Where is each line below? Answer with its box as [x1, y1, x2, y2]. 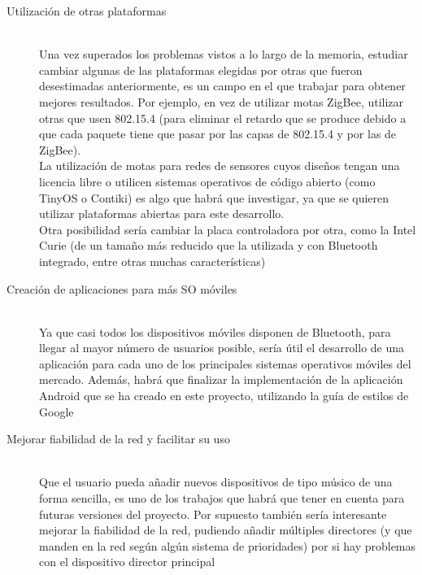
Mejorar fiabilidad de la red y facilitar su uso [7, 430, 230, 447]
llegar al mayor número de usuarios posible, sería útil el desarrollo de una [39, 339, 405, 356]
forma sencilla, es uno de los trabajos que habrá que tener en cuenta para [39, 490, 405, 507]
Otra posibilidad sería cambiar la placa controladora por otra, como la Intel [39, 220, 416, 237]
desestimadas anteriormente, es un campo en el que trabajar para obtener [39, 77, 406, 94]
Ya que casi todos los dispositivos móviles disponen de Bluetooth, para [39, 323, 391, 340]
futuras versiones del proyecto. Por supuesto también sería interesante [39, 505, 387, 522]
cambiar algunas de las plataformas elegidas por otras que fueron [39, 61, 363, 78]
